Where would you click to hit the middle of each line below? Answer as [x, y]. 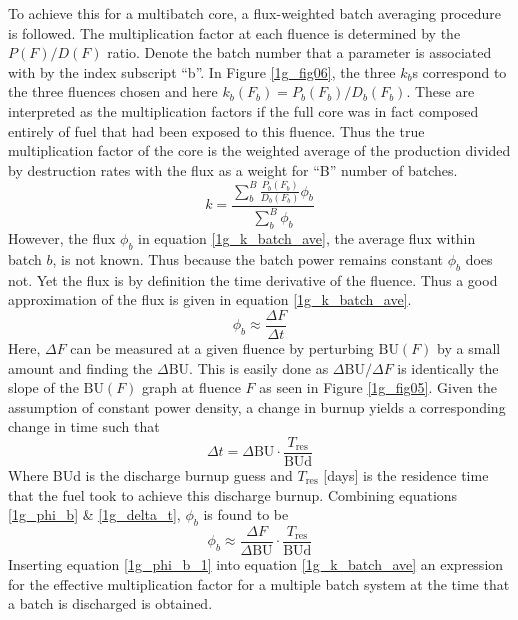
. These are [440, 91]
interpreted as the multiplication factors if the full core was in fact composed [243, 110]
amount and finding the [80, 367]
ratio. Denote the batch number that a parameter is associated [299, 52]
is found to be [246, 514]
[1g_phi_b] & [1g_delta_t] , [94, 514]
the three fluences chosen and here [113, 91]
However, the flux [62, 238]
